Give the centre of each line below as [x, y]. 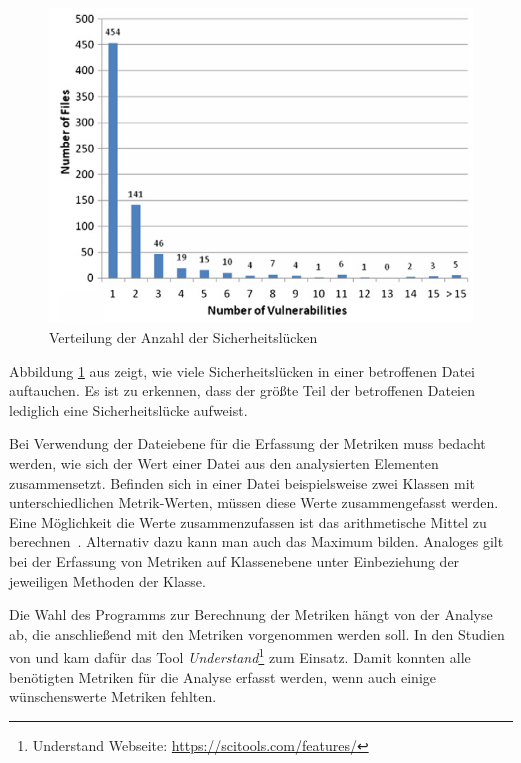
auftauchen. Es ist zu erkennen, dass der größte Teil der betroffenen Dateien [242, 390]
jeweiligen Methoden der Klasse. [107, 580]
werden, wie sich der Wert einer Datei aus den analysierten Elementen [224, 463]
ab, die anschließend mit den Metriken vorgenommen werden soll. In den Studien [257, 633]
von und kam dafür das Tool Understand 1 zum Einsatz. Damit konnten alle [240, 656]
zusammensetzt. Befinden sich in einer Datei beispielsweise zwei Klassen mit [242, 482]
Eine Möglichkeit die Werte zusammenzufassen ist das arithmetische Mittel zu [248, 521]
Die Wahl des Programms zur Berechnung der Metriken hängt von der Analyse [251, 614]
